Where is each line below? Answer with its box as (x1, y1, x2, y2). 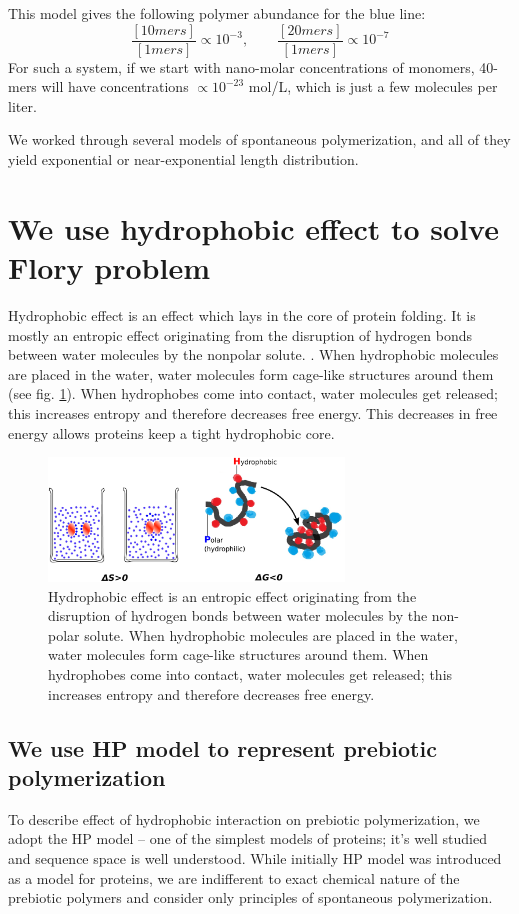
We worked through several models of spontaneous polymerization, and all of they (8, 129, 511, 150)
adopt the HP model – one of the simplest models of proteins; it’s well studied (8, 828, 488, 849)
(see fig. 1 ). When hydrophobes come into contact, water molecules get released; (8, 383, 498, 404)
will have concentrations (41, 76, 189, 97)
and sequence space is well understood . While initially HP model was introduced (8, 847, 502, 868)
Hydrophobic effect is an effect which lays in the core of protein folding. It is (8, 304, 476, 325)
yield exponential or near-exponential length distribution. (8, 149, 359, 170)
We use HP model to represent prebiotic (8, 732, 437, 763)
